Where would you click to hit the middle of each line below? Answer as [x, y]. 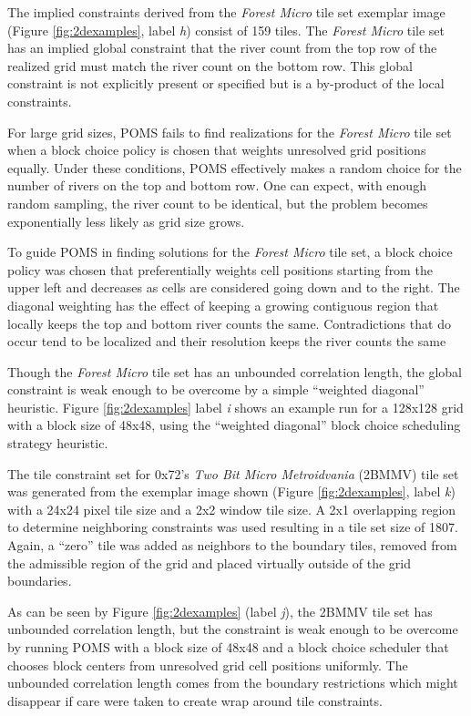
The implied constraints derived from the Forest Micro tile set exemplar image [226, 12]
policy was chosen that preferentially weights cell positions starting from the [220, 269]
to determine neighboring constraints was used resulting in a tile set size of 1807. [233, 527]
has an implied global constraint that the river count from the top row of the [222, 48]
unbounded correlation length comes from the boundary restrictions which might [233, 683]
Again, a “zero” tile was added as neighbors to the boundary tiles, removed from [232, 545]
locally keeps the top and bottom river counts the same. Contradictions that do [229, 323]
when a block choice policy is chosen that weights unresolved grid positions [217, 150]
